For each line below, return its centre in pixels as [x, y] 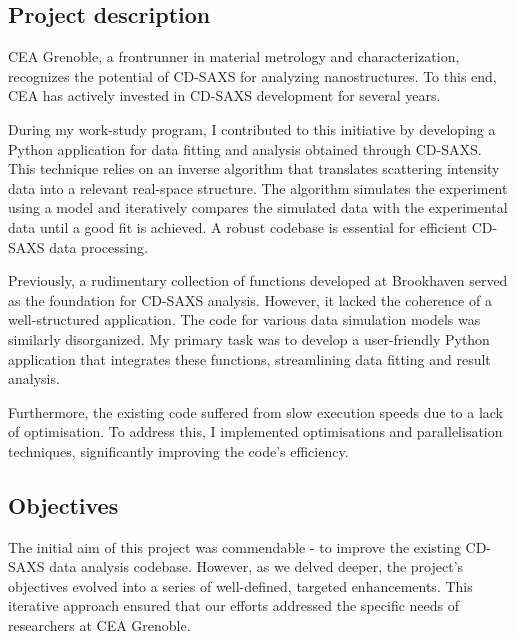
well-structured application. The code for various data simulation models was [244, 319]
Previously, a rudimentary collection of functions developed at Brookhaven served [258, 280]
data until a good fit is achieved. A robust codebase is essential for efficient [238, 226]
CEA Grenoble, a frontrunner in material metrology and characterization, [234, 56]
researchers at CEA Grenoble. [99, 625]
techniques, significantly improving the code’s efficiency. [178, 450]
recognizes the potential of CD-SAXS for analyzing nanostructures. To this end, [252, 75]
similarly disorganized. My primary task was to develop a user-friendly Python [249, 338]
